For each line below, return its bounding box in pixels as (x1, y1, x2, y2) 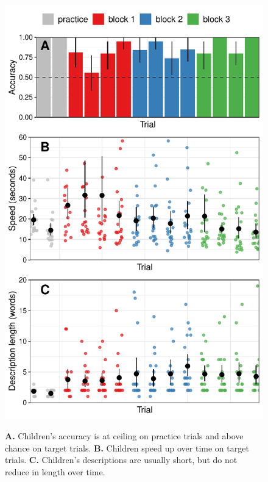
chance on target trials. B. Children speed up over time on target (5, 441, 249, 454)
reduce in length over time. (5, 465, 105, 478)
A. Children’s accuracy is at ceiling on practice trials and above (5, 429, 244, 442)
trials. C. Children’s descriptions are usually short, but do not (5, 453, 238, 466)
